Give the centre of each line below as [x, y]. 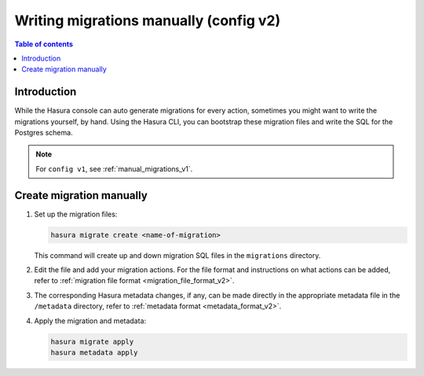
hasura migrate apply [92, 341]
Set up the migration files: [76, 214]
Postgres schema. [44, 133]
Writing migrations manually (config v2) [148, 20]
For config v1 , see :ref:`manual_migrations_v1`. [114, 168]
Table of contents [44, 44]
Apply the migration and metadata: [90, 321]
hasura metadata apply [94, 353]
